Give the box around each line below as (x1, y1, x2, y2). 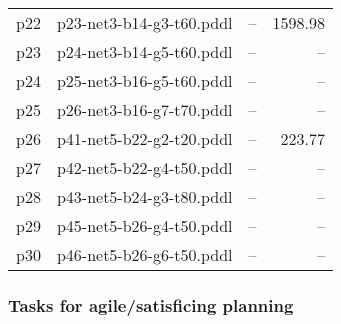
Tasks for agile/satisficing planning (8, 292, 294, 317)
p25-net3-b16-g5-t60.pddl (56, 69, 233, 92)
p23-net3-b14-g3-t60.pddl (56, 11, 233, 34)
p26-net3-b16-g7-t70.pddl (56, 98, 233, 121)
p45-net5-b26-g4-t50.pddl (56, 214, 233, 237)
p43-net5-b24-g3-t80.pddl (56, 185, 233, 208)
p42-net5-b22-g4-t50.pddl (56, 156, 233, 179)
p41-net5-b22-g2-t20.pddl (56, 127, 233, 150)
